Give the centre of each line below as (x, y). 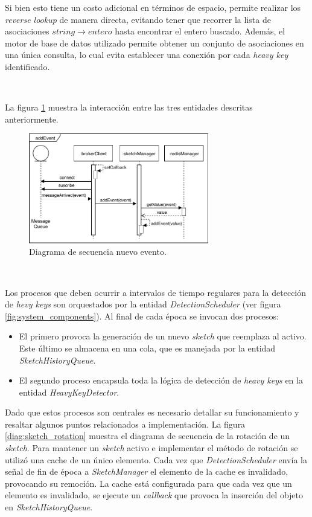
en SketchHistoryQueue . (49, 507)
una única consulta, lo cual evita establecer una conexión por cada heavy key (147, 55)
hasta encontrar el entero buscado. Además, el (200, 31)
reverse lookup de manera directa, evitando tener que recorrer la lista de (138, 19)
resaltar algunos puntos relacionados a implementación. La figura (125, 424)
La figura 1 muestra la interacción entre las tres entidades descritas (129, 107)
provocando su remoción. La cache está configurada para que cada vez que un (148, 483)
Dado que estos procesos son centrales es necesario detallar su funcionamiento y (152, 412)
